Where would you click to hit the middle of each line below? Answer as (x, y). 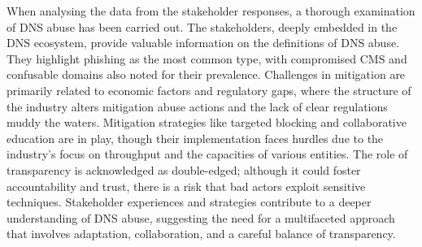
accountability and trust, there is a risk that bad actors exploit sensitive (186, 186)
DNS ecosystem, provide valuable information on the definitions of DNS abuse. (203, 43)
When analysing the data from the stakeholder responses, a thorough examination (211, 11)
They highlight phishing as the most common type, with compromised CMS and (207, 58)
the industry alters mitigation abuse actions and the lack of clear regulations (197, 106)
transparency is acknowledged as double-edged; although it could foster (184, 169)
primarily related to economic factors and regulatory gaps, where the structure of (209, 90)
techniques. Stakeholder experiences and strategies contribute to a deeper (189, 202)
